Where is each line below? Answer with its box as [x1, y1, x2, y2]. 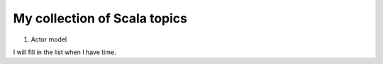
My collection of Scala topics [13, 11, 188, 26]
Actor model [30, 35, 67, 44]
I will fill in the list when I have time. [13, 48, 116, 56]
